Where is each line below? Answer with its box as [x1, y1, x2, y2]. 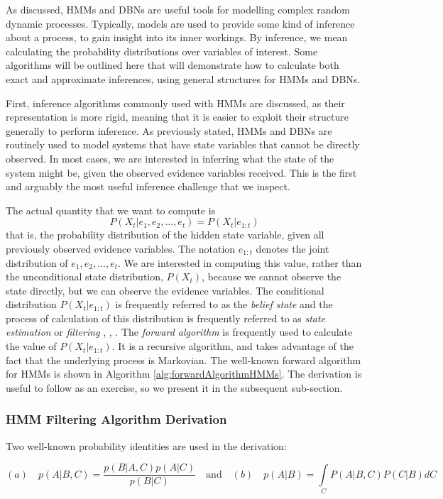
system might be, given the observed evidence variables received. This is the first [6, 165, 357, 180]
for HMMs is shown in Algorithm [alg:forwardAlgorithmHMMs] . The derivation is [6, 366, 362, 381]
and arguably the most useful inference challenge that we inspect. [6, 179, 290, 194]
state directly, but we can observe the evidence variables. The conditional [6, 283, 324, 297]
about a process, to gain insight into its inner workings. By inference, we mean [6, 30, 348, 45]
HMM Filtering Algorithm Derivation [6, 410, 227, 428]
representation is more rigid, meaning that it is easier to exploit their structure [6, 109, 349, 124]
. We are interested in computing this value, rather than [118, 255, 362, 270]
